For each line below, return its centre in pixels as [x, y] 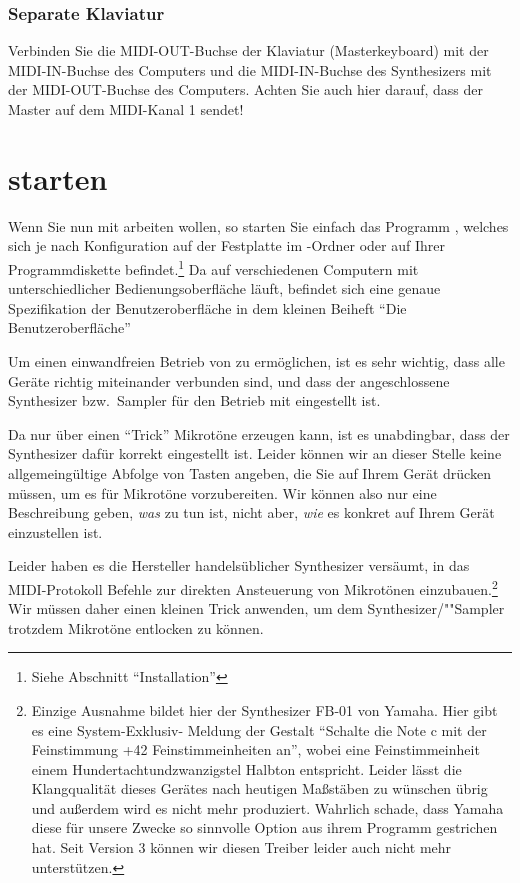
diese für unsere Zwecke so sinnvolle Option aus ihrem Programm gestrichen [264, 827]
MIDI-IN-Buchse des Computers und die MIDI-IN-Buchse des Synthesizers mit [250, 69]
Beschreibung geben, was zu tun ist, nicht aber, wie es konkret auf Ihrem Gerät [251, 512]
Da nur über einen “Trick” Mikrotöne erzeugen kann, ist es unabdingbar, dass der [259, 433]
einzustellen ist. [55, 531]
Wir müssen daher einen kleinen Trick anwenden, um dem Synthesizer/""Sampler [256, 608]
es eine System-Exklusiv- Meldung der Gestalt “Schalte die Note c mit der [259, 729]
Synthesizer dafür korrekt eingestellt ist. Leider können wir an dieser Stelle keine [255, 453]
